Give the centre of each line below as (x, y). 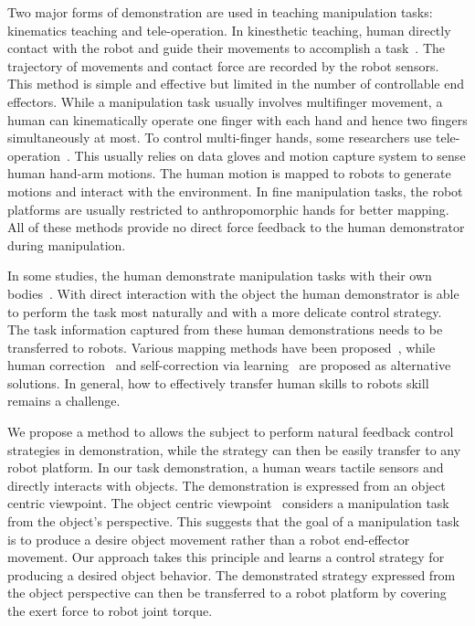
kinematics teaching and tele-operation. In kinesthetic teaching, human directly (229, 30)
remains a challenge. (64, 401)
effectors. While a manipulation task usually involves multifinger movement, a (225, 101)
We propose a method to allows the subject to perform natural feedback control (231, 432)
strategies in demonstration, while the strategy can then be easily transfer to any (234, 449)
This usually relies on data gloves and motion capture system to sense (270, 155)
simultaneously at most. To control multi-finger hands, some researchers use (220, 138)
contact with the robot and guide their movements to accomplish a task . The (227, 48)
